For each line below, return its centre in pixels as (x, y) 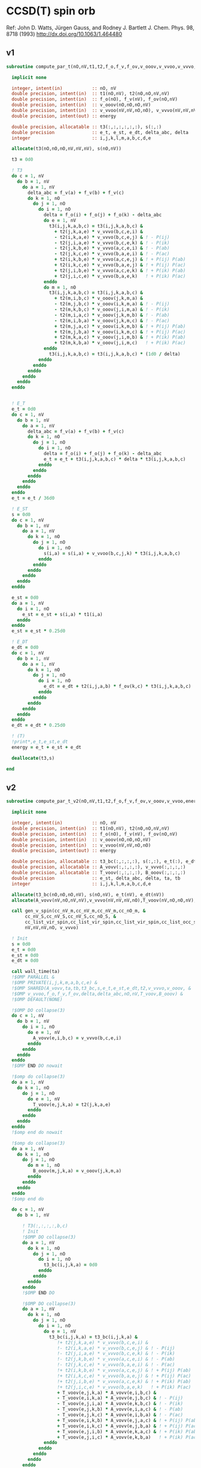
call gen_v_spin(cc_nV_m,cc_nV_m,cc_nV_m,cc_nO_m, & (79, 911)
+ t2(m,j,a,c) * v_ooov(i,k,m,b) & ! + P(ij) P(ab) (120, 326)
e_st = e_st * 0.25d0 (39, 631)
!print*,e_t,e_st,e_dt (40, 742)
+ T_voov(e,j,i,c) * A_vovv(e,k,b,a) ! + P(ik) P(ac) (128, 1437)
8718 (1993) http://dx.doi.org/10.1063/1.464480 (64, 34)
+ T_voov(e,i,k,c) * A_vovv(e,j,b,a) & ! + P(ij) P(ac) (128, 1426)
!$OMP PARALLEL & (33, 977)
